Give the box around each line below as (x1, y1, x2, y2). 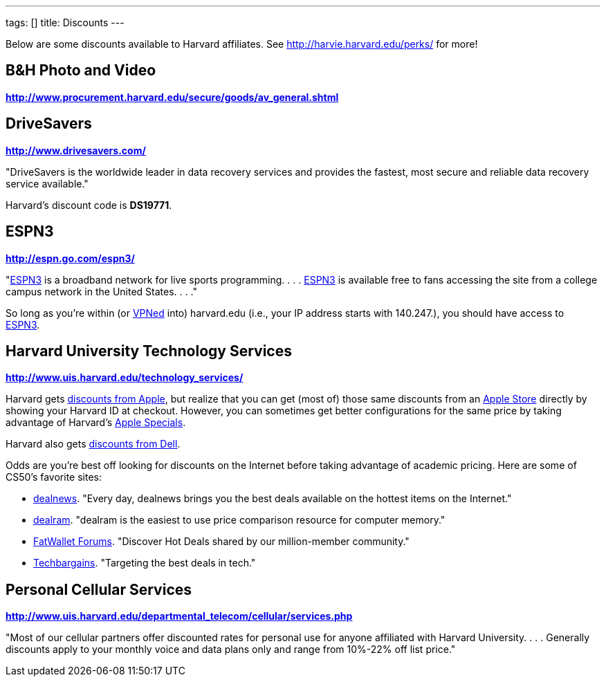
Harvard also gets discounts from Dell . (6, 438, 181, 450)
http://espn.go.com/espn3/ (6, 252, 135, 264)
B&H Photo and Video (6, 62, 156, 80)
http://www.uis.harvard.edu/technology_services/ (6, 371, 244, 384)
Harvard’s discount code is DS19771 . (6, 199, 172, 211)
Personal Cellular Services (6, 580, 192, 598)
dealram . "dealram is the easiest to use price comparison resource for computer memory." (33, 514, 446, 526)
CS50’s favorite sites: (6, 471, 102, 483)
